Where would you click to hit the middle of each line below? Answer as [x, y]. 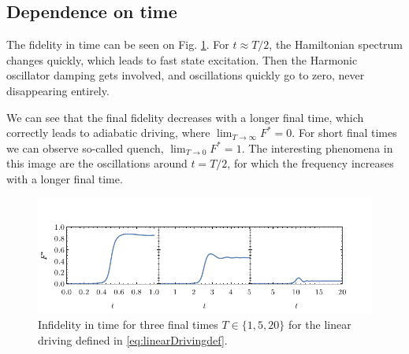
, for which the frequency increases [310, 163]
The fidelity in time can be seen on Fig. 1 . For [118, 44]
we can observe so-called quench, [85, 147]
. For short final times [344, 133]
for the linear [320, 324]
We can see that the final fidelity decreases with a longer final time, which [185, 117]
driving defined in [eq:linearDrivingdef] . [133, 339]
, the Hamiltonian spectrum [336, 44]
